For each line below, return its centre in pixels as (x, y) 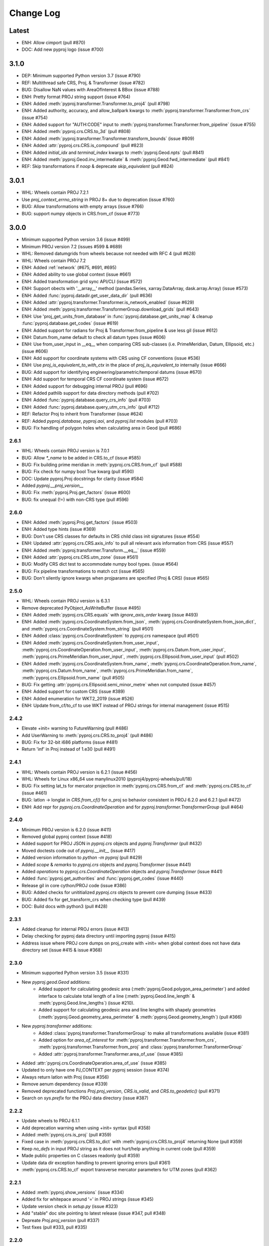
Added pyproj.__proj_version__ (53, 485)
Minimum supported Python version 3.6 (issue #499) (76, 240)
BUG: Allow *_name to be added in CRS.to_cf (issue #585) (81, 458)
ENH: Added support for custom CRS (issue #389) (73, 692)
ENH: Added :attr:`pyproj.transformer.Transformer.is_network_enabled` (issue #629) (108, 302)
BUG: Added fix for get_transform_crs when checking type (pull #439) (94, 899)
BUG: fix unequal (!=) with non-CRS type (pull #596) (75, 499)
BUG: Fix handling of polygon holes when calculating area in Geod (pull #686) (102, 428)
